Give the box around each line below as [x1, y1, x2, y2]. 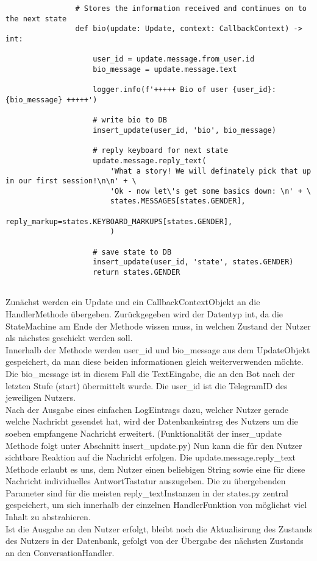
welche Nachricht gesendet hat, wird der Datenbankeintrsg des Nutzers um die [5, 415, 298, 428]
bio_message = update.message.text [93, 65, 237, 74]
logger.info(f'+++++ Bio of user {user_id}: [93, 85, 276, 94]
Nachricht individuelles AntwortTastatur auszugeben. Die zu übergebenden [5, 475, 286, 487]
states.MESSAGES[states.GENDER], [110, 197, 246, 206]
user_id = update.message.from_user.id [93, 55, 255, 64]
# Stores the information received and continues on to [75, 4, 307, 13]
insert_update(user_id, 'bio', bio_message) [93, 125, 276, 135]
